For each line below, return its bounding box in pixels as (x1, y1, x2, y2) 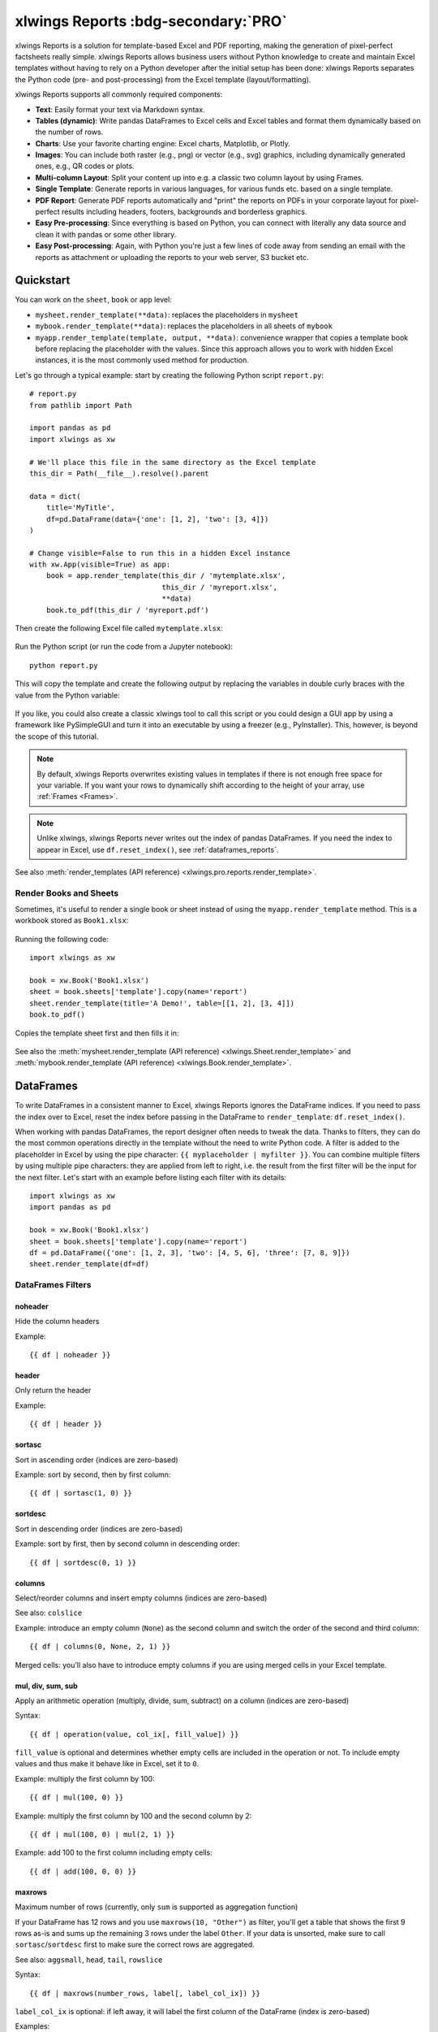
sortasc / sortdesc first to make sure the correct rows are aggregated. (15, 1939, 255, 1950)
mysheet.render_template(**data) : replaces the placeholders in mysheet (35, 310, 299, 319)
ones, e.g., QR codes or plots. (35, 161, 135, 171)
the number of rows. (35, 127, 104, 137)
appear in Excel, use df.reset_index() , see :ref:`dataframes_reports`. (36, 844, 279, 854)
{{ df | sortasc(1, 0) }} (29, 1488, 133, 1498)
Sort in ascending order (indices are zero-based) (15, 1455, 178, 1465)
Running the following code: (15, 934, 109, 944)
